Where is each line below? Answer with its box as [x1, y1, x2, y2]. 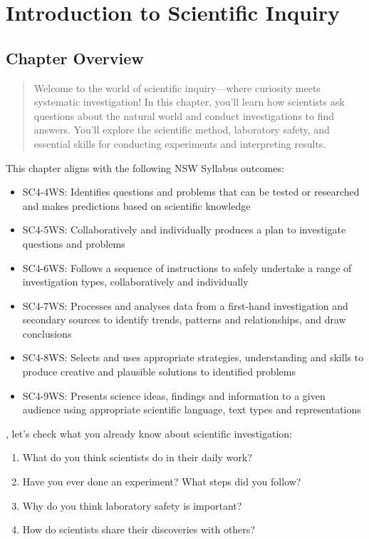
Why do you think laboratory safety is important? [22, 498, 242, 513]
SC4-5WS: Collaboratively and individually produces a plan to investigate [22, 222, 346, 237]
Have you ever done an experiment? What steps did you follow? [22, 474, 301, 489]
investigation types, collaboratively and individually [22, 274, 249, 289]
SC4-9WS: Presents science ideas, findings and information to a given [22, 388, 326, 403]
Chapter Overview [6, 46, 144, 69]
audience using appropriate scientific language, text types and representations [22, 402, 361, 417]
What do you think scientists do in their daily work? [22, 450, 252, 465]
